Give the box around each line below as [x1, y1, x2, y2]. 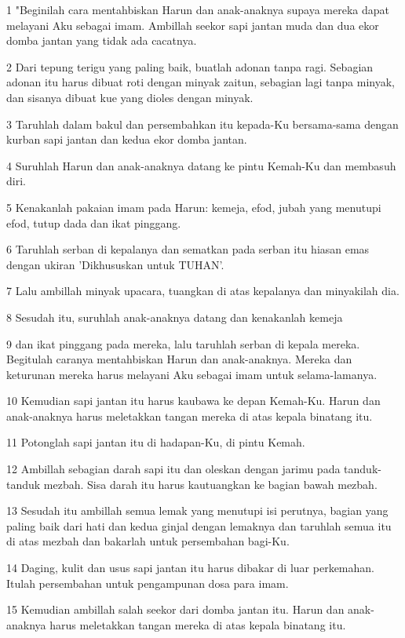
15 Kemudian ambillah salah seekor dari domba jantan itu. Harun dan [6, 601, 345, 618]
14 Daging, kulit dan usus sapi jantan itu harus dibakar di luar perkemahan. [6, 560, 374, 576]
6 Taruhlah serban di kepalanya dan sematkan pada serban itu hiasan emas [6, 241, 370, 257]
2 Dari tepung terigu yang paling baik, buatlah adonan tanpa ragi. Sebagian [6, 58, 374, 75]
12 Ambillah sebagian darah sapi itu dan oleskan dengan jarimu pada [6, 461, 341, 477]
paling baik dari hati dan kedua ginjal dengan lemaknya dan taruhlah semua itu [6, 517, 392, 534]
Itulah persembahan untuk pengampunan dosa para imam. [6, 574, 289, 591]
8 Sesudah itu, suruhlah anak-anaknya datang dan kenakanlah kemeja [6, 308, 343, 325]
